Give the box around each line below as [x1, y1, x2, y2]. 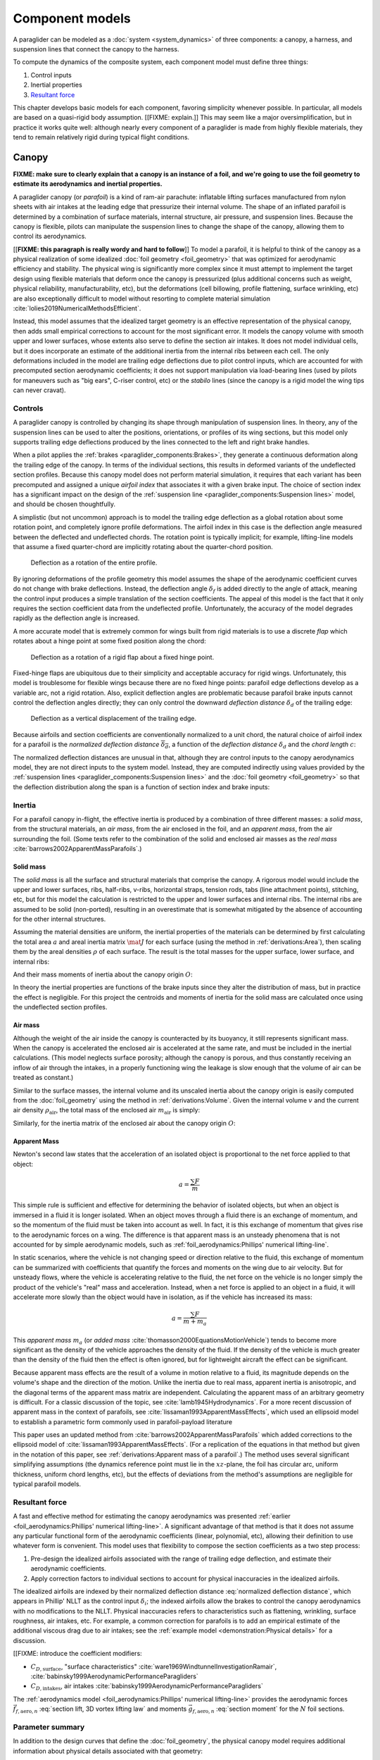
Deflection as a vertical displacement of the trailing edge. [30, 715, 197, 723]
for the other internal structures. [13, 915, 106, 924]
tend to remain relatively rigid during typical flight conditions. [13, 133, 190, 142]
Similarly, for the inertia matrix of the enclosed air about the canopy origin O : [13, 1119, 236, 1127]
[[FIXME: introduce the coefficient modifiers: [13, 1649, 142, 1658]
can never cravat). [13, 386, 66, 394]
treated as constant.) [13, 1074, 74, 1082]
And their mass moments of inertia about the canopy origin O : [13, 970, 193, 979]
